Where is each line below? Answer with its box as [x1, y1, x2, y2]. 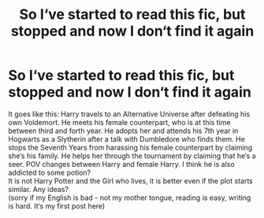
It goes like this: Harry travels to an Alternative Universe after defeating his [8, 109, 251, 119]
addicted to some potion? [8, 168, 91, 177]
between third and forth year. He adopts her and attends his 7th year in [8, 126, 239, 135]
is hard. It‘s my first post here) [8, 201, 106, 210]
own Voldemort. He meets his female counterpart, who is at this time [8, 117, 231, 127]
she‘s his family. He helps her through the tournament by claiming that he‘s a [8, 151, 256, 161]
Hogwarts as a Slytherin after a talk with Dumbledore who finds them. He [8, 134, 246, 143]
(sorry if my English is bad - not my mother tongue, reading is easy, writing [8, 193, 251, 202]
